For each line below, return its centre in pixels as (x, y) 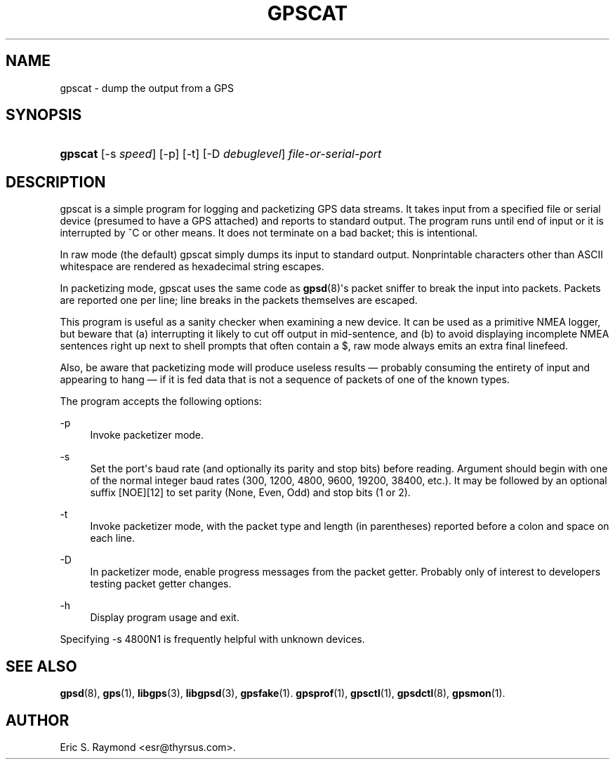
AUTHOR (38, 720)
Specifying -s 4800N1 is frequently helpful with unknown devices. (212, 639)
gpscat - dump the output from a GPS (147, 88)
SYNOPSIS (44, 115)
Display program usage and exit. (165, 618)
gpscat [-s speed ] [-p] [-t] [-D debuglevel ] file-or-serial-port (221, 154)
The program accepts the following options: (161, 401)
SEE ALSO (41, 666)
